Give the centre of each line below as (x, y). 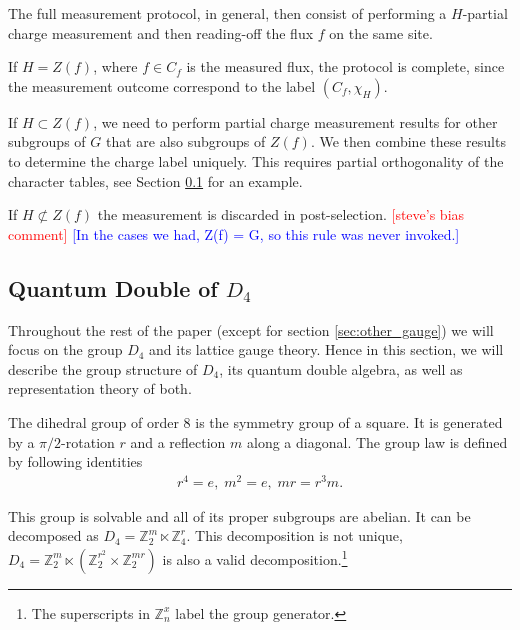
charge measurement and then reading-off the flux (161, 32)
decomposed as (53, 535)
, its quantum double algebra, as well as (341, 368)
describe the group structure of (103, 368)
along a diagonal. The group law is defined (377, 441)
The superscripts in (90, 612)
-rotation (88, 441)
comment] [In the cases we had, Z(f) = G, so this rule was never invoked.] (234, 233)
